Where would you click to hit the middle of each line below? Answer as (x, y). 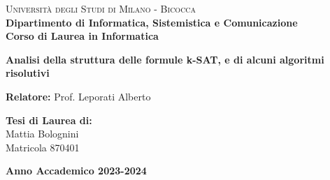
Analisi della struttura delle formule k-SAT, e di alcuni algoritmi (165, 59)
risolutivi (28, 73)
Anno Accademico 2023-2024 (76, 171)
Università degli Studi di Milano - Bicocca (101, 8)
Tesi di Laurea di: (49, 120)
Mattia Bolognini (42, 134)
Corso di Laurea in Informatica (82, 36)
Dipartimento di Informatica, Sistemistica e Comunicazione (152, 22)
